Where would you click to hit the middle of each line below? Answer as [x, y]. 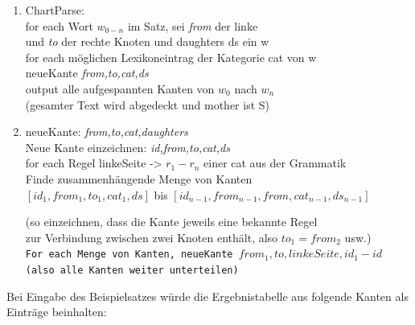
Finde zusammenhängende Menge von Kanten [139, 179]
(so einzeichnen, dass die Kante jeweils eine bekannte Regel [171, 222]
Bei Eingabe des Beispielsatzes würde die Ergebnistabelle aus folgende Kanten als [207, 296]
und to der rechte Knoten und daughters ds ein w [147, 41]
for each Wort [59, 25]
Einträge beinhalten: [57, 312]
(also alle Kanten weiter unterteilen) [132, 271]
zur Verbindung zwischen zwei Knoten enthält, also [152, 237]
